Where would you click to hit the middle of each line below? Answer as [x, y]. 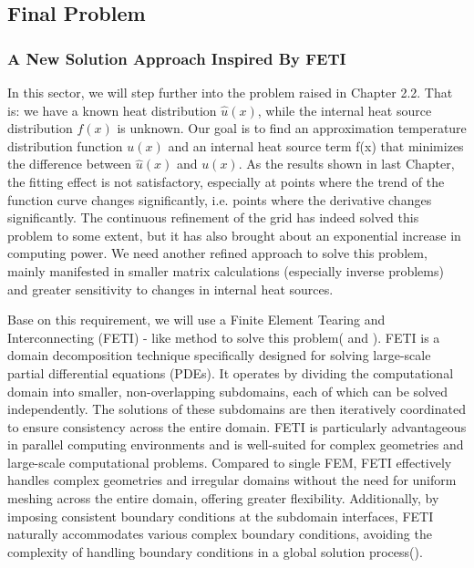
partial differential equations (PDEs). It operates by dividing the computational [231, 372]
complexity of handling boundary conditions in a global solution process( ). [215, 551]
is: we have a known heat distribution [112, 110]
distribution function [65, 145]
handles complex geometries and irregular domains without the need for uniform [232, 480]
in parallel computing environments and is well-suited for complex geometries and [236, 444]
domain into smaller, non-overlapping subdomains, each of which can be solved [228, 391]
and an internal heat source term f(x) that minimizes [316, 145]
